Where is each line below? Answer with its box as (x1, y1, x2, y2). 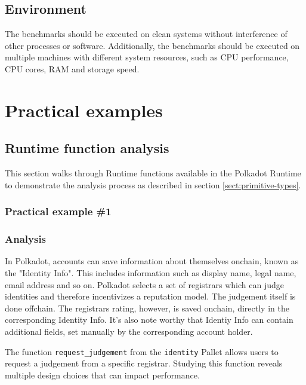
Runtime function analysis (5, 139, 169, 157)
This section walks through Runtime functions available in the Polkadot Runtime (5, 167, 301, 179)
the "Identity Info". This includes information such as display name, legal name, (5, 267, 296, 279)
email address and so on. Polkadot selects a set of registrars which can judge (5, 278, 284, 291)
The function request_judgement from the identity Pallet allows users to (5, 345, 279, 357)
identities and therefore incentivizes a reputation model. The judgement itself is (5, 290, 296, 302)
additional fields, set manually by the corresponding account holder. (5, 325, 253, 337)
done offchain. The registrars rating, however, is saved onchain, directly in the (5, 301, 289, 314)
